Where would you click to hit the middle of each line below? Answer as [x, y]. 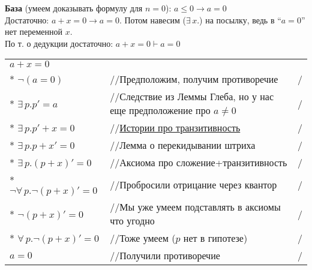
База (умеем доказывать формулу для [74, 8]
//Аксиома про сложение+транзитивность [199, 163]
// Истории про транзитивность [175, 128]
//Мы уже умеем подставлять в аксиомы [195, 207]
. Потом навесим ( [153, 19]
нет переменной [34, 31]
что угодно [132, 221]
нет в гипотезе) [215, 238]
